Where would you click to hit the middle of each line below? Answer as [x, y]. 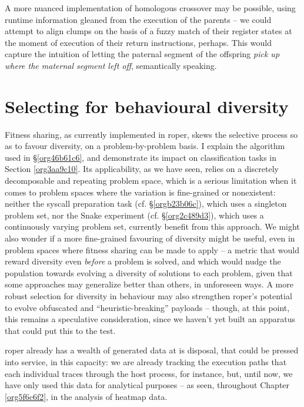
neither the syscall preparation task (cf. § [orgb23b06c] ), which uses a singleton [146, 203]
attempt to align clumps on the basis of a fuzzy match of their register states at [148, 31]
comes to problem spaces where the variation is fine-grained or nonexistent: [140, 192]
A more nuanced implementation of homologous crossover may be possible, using [150, 8]
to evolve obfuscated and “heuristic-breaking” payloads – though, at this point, [147, 307]
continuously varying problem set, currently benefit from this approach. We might [152, 226]
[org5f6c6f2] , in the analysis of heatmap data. [86, 396]
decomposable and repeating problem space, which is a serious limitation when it [151, 181]
